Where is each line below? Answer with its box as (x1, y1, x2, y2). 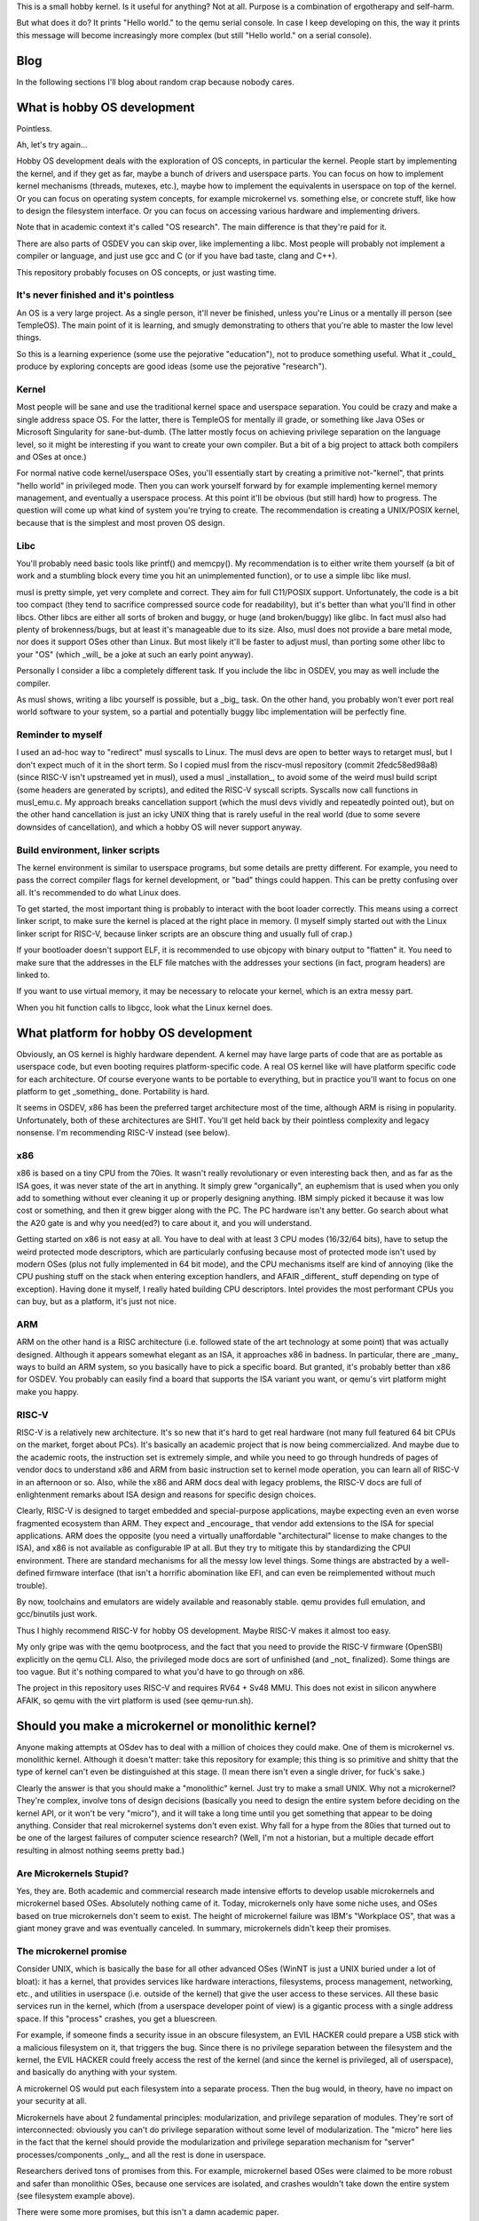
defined (16, 1568, 45, 1579)
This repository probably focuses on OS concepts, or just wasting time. (16, 267, 277, 277)
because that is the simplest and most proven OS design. (16, 517, 225, 528)
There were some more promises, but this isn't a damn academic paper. (16, 2207, 279, 2217)
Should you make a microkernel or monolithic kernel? (16, 1718, 317, 1733)
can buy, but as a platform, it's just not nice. (16, 1296, 177, 1307)
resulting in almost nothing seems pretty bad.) (16, 1844, 185, 1856)
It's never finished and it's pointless (16, 289, 175, 301)
